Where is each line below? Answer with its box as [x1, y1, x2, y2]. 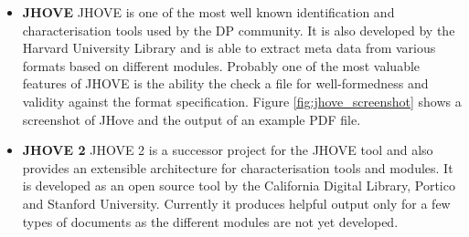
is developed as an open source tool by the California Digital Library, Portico [22, 176, 455, 195]
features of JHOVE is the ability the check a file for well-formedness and [22, 74, 429, 93]
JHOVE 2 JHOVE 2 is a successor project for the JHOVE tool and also [22, 140, 433, 160]
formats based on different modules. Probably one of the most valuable [22, 56, 421, 75]
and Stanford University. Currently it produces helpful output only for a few [22, 193, 451, 212]
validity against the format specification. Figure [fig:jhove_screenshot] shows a [22, 91, 462, 110]
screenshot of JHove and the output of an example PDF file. [22, 109, 361, 129]
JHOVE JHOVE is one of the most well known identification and [22, 3, 395, 21]
